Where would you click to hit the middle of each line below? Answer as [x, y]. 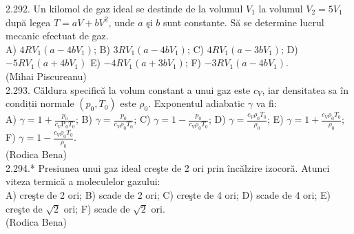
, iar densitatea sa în [305, 89]
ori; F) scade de [97, 208]
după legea [28, 22]
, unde [122, 22]
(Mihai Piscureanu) [46, 76]
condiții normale [40, 103]
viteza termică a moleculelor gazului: [83, 181]
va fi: [266, 103]
